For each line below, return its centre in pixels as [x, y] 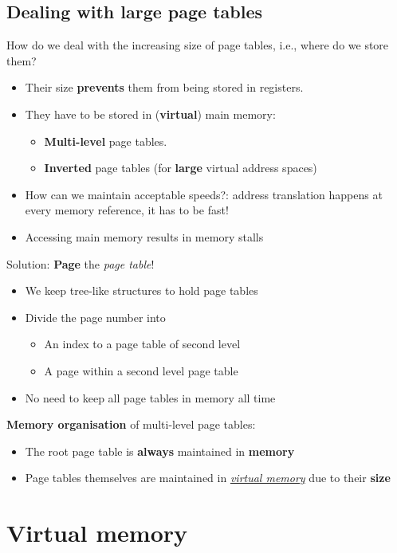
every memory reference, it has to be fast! [127, 210]
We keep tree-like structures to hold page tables [142, 290]
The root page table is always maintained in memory [160, 451]
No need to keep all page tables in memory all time [150, 397]
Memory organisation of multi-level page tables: [131, 424]
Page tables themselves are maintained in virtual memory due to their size [208, 478]
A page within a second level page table [141, 370]
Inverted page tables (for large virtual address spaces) [181, 168]
